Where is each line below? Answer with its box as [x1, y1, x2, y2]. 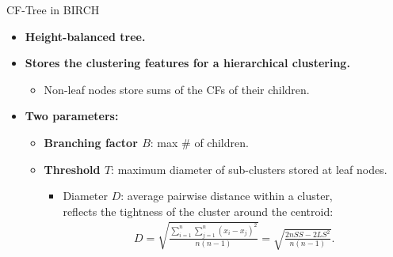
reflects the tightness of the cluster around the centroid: [63, 202, 334, 219]
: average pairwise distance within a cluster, [120, 187, 333, 204]
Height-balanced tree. [25, 28, 146, 44]
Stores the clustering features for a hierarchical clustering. [25, 55, 350, 71]
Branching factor [44, 134, 138, 150]
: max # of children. [150, 134, 249, 150]
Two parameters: [25, 108, 119, 124]
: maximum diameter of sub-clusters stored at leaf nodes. [111, 161, 387, 177]
